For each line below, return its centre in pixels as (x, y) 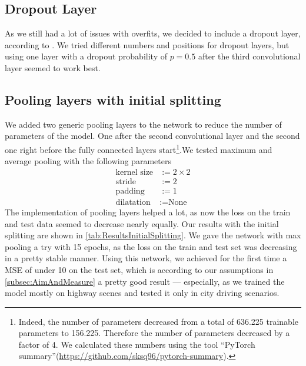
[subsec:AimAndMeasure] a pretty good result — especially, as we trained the (145, 281)
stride (126, 182)
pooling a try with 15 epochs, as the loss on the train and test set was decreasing (151, 246)
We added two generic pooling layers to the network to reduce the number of (143, 124)
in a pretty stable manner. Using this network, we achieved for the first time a (146, 258)
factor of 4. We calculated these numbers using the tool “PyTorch (137, 344)
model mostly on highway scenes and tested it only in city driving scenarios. (142, 293)
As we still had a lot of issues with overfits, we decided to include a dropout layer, (153, 33)
